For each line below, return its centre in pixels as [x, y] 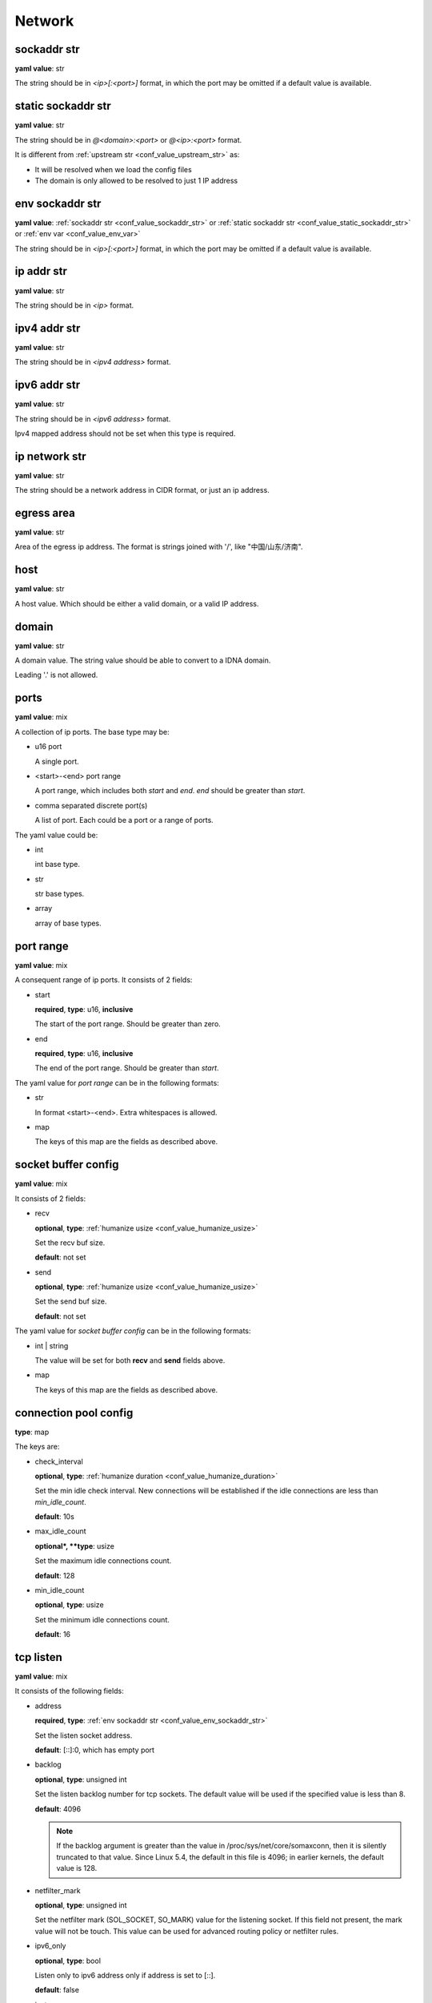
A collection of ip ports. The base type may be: [92, 731]
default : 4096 [58, 1809]
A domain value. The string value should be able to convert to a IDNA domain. [143, 660]
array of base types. [68, 923]
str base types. [60, 894]
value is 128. [77, 1868]
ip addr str [41, 271]
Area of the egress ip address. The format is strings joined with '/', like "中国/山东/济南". [159, 547]
